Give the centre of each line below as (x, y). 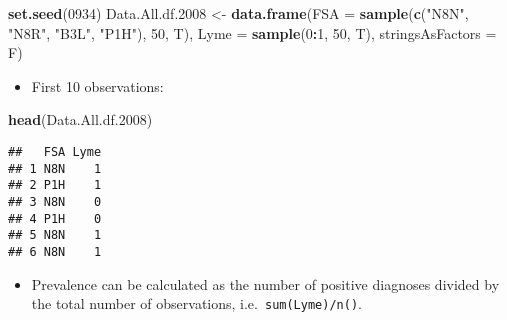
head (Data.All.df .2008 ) (80, 119)
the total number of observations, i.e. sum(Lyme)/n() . (196, 303)
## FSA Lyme (55, 151)
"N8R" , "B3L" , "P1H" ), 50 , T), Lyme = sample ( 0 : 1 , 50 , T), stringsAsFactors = (252, 32)
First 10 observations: (97, 85)
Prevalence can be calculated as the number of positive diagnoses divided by (265, 283)
